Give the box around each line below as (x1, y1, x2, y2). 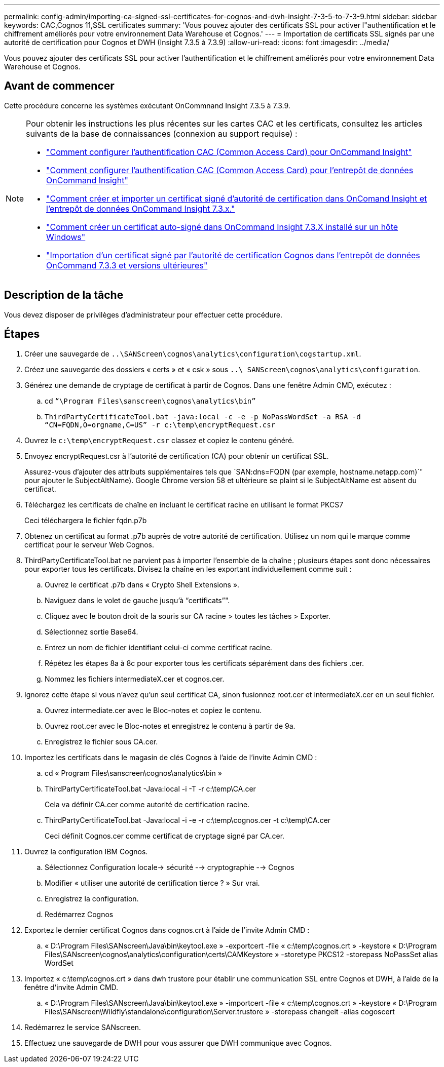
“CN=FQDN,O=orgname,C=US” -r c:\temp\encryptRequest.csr (45, 420, 276, 429)
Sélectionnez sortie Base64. (45, 627, 138, 636)
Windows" (46, 231, 86, 242)
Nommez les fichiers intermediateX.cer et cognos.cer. (45, 674, 225, 683)
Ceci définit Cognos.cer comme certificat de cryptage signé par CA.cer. (45, 831, 285, 840)
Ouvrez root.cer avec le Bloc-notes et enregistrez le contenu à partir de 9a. (45, 721, 295, 730)
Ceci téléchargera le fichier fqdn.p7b (24, 516, 147, 525)
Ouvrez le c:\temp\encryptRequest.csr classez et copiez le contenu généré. (24, 436, 294, 445)
